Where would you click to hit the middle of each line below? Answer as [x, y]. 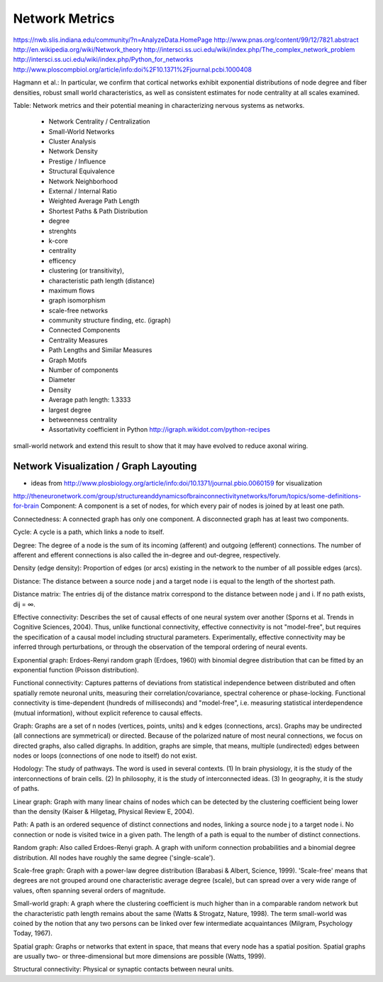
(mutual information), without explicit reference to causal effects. [108, 713]
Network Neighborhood [83, 181]
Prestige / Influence [77, 161]
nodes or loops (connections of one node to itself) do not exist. [105, 755]
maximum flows [72, 290]
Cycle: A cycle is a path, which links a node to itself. [89, 532]
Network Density [73, 151]
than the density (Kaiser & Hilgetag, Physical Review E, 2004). [104, 812]
